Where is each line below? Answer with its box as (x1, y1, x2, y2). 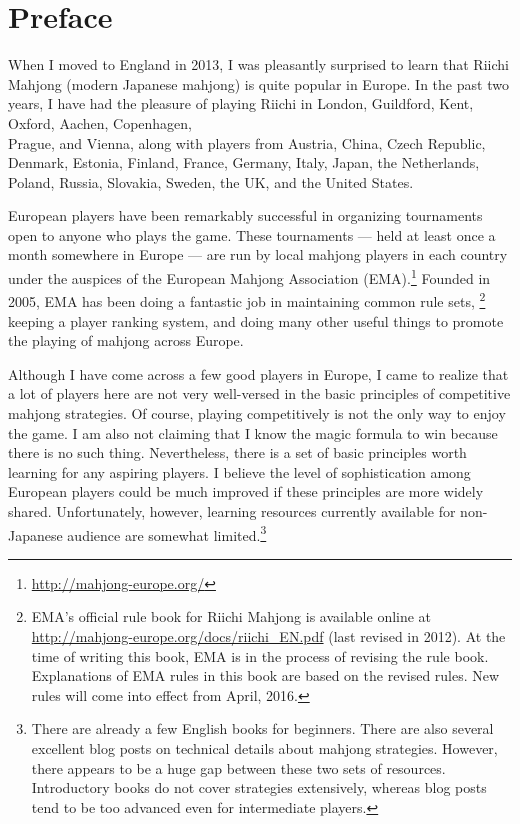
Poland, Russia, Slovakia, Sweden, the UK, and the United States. (8, 171, 414, 192)
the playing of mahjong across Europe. (8, 330, 244, 351)
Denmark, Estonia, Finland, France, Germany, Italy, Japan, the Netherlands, (8, 152, 480, 173)
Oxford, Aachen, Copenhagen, (8, 112, 193, 133)
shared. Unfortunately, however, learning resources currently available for (8, 500, 456, 521)
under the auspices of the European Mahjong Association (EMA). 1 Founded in (8, 265, 491, 288)
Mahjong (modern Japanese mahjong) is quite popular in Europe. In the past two (8, 73, 509, 94)
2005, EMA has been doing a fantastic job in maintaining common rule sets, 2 (8, 288, 486, 311)
